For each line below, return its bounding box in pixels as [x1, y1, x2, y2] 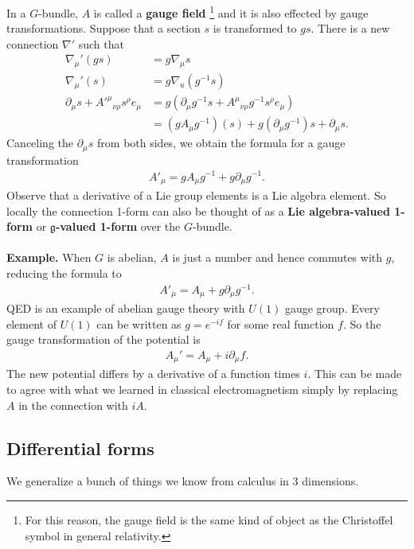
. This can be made [307, 365, 402, 382]
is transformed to [213, 20, 297, 37]
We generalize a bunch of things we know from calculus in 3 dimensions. [6, 473, 359, 489]
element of [6, 315, 57, 332]
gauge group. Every [284, 300, 380, 317]
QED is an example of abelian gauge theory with [6, 300, 245, 317]
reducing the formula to [6, 264, 122, 281]
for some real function [227, 315, 334, 332]
